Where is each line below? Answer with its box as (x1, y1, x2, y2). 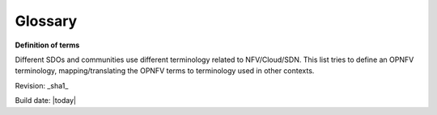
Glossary (15, 12, 78, 30)
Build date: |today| (15, 96, 77, 105)
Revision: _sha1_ (15, 80, 69, 90)
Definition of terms (15, 40, 80, 50)
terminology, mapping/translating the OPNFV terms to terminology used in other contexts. (15, 66, 315, 76)
